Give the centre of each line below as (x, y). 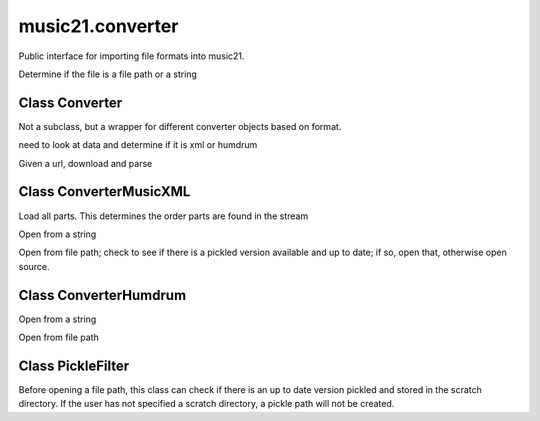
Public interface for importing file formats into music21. (131, 56)
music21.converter (98, 26)
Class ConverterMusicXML (104, 191)
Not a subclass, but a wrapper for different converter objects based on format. (180, 126)
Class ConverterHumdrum (102, 295)
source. (34, 266)
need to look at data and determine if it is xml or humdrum (138, 145)
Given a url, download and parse (85, 163)
